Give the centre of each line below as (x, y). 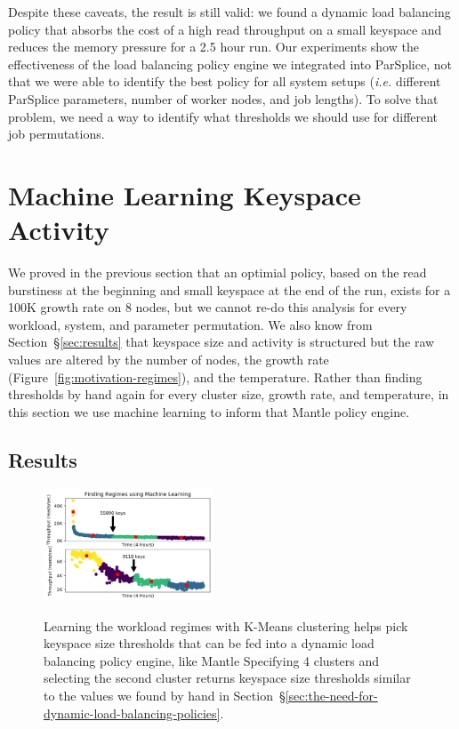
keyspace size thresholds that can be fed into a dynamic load (209, 643)
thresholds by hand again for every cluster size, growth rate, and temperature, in (229, 394)
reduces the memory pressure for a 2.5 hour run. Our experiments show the (213, 47)
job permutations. (56, 134)
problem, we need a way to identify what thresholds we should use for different (223, 116)
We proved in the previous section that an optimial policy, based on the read (217, 272)
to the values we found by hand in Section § (165, 696)
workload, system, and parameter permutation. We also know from (190, 324)
